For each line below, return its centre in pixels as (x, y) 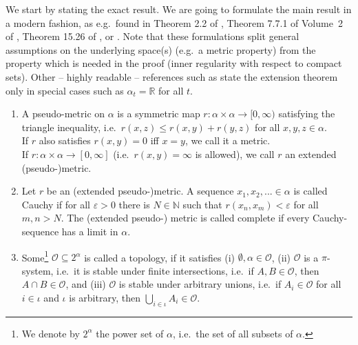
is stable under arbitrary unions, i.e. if (200, 284)
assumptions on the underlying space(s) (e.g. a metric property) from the (161, 49)
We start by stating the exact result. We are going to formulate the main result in (179, 9)
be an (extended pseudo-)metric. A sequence (140, 191)
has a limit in (90, 231)
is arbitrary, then (105, 297)
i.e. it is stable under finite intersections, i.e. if (155, 270)
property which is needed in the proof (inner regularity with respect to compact (174, 63)
